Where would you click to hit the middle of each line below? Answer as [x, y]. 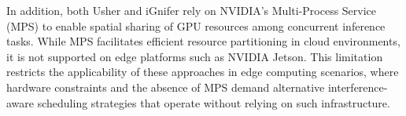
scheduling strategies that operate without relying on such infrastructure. [214, 102]
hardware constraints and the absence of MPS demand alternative [166, 87]
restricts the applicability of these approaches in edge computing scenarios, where [203, 72]
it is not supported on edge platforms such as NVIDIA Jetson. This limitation [195, 56]
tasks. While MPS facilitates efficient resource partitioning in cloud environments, [203, 41]
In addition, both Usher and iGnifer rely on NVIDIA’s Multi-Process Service [192, 10]
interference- [358, 87]
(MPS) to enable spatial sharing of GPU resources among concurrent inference [196, 25]
